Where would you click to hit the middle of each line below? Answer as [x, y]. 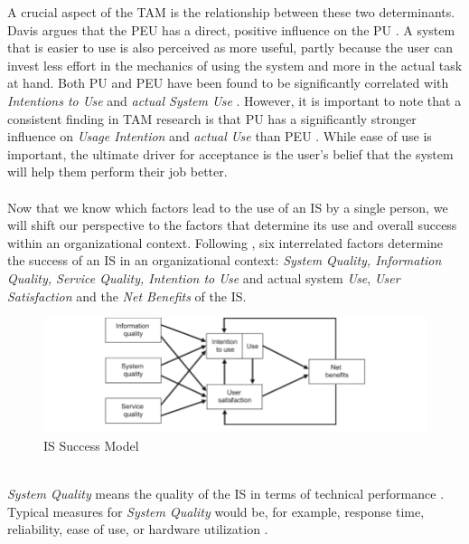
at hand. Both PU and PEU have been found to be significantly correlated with [228, 83]
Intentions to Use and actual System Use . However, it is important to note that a [234, 100]
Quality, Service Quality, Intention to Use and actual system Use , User [204, 277]
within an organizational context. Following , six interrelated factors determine [225, 242]
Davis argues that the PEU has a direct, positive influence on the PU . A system [231, 29]
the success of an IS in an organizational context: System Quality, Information [225, 260]
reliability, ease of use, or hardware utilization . [138, 529]
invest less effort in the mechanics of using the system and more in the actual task [235, 65]
